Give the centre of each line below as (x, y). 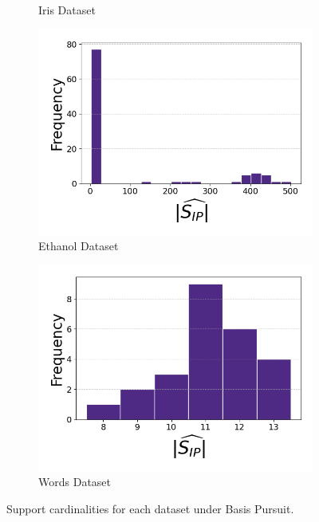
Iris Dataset (67, 10)
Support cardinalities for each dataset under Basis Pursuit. (150, 508)
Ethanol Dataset (79, 246)
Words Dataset (75, 482)
